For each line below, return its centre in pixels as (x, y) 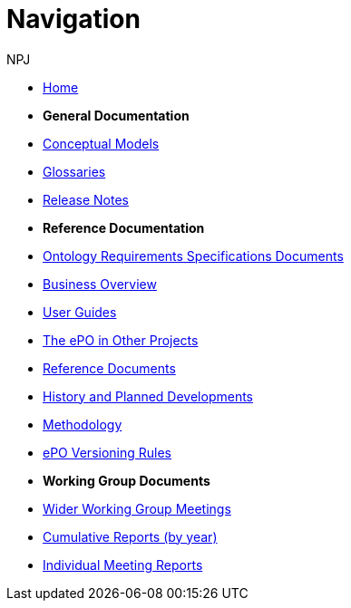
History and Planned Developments (148, 396)
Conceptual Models (101, 143)
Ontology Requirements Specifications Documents (193, 256)
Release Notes (86, 199)
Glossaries (74, 171)
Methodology (83, 424)
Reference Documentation (124, 227)
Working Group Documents (127, 480)
